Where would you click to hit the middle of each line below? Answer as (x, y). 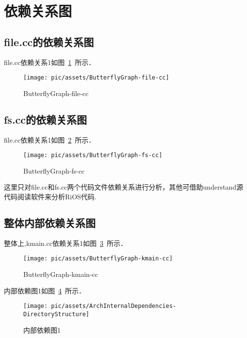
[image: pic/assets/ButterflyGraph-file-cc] (96, 78)
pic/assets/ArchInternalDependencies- (114, 306)
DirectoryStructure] (57, 314)
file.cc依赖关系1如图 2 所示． (50, 139)
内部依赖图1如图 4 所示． (45, 290)
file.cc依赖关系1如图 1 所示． (50, 62)
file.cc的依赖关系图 (49, 41)
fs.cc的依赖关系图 (46, 119)
